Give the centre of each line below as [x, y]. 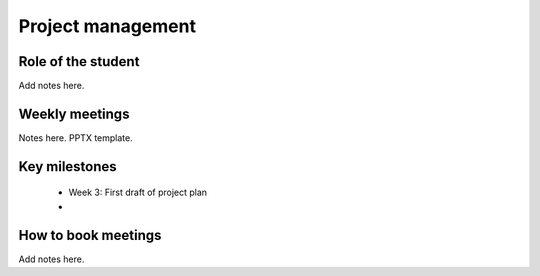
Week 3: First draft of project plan [138, 192]
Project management [107, 26]
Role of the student [79, 61]
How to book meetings [90, 235]
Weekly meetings [74, 113]
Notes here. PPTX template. [76, 137]
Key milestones [67, 166]
